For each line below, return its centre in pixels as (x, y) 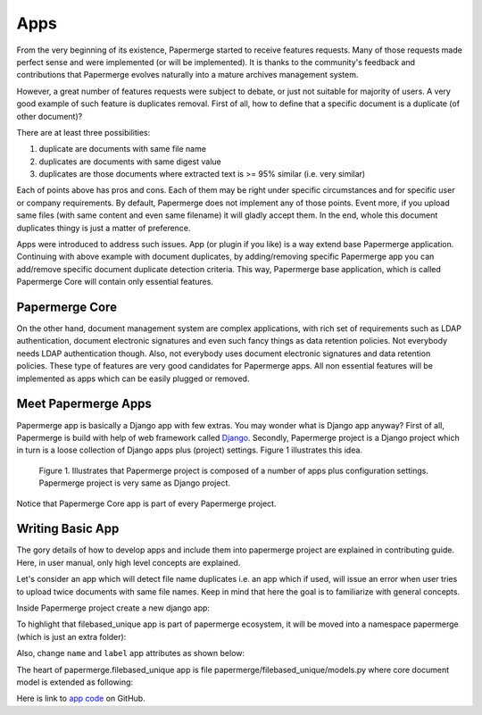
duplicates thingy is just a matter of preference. (104, 228)
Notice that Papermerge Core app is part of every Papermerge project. (146, 503)
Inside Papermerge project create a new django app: (113, 608)
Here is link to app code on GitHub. (81, 698)
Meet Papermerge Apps (84, 404)
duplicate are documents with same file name (123, 149)
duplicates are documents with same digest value (130, 162)
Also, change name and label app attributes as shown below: (131, 653)
